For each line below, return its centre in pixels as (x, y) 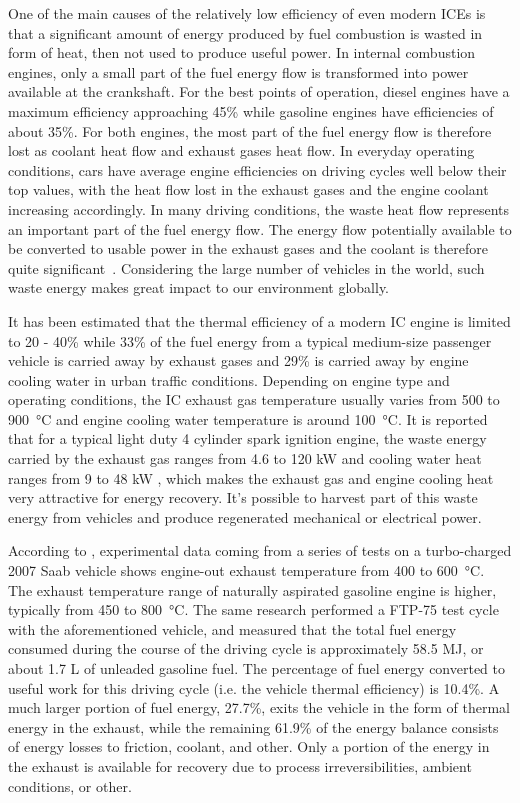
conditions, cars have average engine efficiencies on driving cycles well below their (257, 169)
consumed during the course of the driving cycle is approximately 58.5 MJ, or (246, 648)
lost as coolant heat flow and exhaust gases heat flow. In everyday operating (241, 150)
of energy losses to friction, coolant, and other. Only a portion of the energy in (249, 746)
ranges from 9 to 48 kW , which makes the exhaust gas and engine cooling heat (251, 477)
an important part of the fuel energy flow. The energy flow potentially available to (260, 228)
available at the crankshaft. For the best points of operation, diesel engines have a (259, 91)
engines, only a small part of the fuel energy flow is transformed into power (238, 71)
